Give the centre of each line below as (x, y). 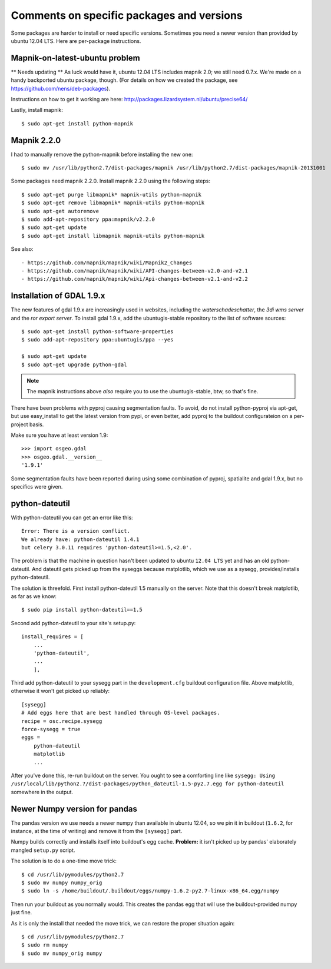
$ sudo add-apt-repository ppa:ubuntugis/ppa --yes (97, 340)
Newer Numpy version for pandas (74, 809)
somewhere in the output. (42, 792)
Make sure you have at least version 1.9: (59, 435)
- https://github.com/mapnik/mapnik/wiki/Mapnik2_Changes (107, 263)
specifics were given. (37, 486)
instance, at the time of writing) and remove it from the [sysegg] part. (97, 831)
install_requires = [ (52, 637)
